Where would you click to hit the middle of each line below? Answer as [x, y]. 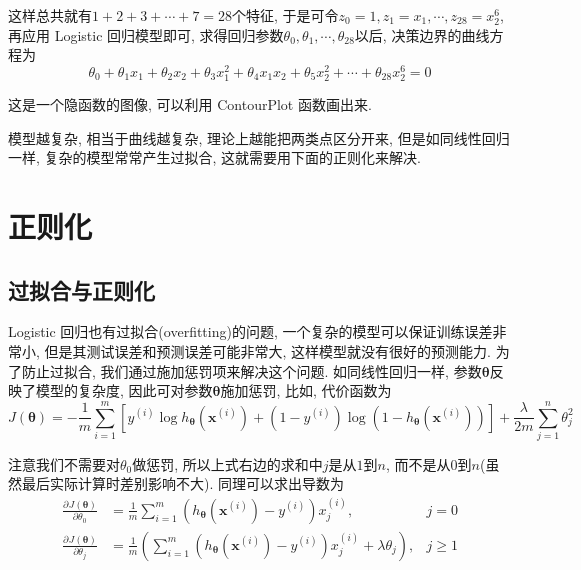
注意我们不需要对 [64, 463]
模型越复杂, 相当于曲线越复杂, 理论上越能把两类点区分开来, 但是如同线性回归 [259, 137]
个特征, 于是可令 [285, 15]
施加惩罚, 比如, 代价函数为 [306, 390]
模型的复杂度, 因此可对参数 [124, 390]
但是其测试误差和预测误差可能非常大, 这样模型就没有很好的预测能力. [267, 350]
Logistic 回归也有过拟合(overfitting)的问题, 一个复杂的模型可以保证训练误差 [250, 331]
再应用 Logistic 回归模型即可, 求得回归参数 [146, 34]
